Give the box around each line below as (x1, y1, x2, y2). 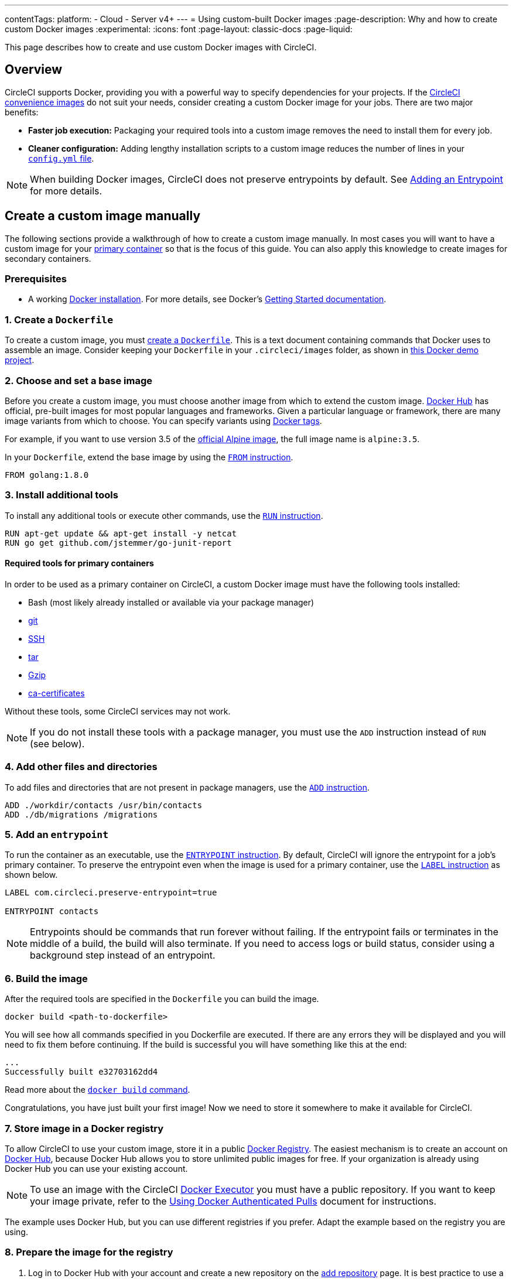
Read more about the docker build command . (5, 1085, 190, 1095)
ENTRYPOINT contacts (5, 907, 99, 916)
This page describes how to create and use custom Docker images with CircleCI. (5, 42, 317, 52)
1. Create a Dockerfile (5, 313, 113, 326)
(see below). (30, 737, 85, 750)
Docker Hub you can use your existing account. (5, 1163, 188, 1174)
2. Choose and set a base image (5, 374, 152, 387)
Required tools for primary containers (5, 558, 154, 569)
